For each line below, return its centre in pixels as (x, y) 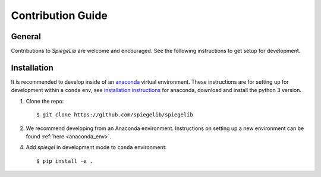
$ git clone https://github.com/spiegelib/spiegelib (115, 115)
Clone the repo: (45, 101)
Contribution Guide (59, 15)
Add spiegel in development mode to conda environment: (96, 147)
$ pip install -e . (65, 161)
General (26, 37)
